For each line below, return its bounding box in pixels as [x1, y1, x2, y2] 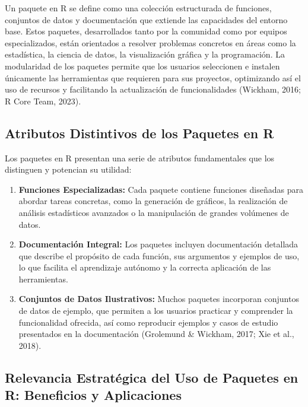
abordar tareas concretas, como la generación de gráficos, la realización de [18, 195, 288, 207]
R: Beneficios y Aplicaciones [5, 386, 182, 404]
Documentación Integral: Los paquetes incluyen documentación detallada [18, 238, 299, 250]
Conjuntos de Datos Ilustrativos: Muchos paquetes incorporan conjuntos [18, 292, 299, 305]
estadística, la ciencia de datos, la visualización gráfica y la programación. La [5, 48, 285, 61]
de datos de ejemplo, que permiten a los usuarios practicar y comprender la [18, 304, 293, 317]
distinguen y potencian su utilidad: [5, 163, 132, 176]
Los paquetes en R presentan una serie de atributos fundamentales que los [5, 151, 275, 164]
